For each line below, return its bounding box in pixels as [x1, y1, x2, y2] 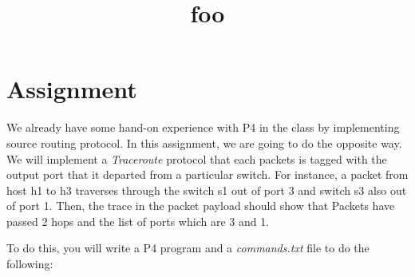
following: [6, 255, 53, 272]
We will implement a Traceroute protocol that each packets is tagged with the [6, 150, 387, 167]
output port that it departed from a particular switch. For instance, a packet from [6, 166, 409, 183]
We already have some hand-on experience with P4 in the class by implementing [6, 119, 400, 136]
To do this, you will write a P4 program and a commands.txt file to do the [6, 239, 370, 256]
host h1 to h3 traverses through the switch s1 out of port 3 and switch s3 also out [6, 181, 407, 198]
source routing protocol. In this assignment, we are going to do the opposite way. [6, 134, 402, 151]
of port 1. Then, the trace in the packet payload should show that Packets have [6, 197, 395, 214]
